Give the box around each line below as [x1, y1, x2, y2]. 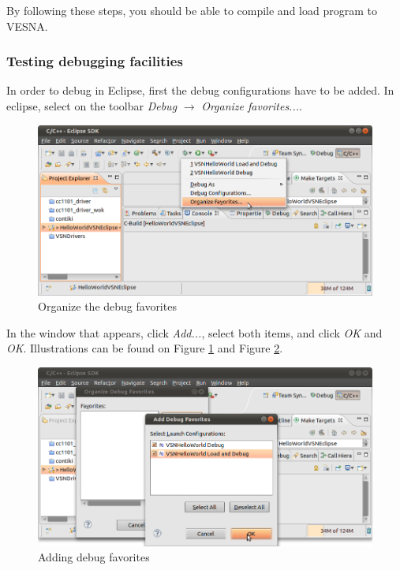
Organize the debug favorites [38, 298, 177, 315]
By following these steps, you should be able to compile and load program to [6, 2, 377, 18]
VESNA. [6, 17, 48, 34]
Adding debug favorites [38, 549, 150, 565]
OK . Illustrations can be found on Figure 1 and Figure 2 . [6, 340, 283, 356]
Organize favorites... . [201, 98, 302, 114]
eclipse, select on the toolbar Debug [6, 98, 178, 114]
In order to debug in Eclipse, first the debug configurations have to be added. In [6, 82, 394, 99]
